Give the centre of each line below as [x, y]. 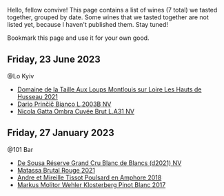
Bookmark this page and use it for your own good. [78, 38]
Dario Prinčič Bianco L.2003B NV [64, 104]
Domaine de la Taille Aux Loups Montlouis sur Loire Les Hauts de [109, 89]
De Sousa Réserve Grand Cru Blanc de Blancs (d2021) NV [99, 163]
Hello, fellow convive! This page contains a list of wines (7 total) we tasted [112, 10]
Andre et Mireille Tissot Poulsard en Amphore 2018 [89, 177]
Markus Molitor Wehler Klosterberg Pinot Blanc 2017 [91, 184]
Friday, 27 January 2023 [61, 133]
